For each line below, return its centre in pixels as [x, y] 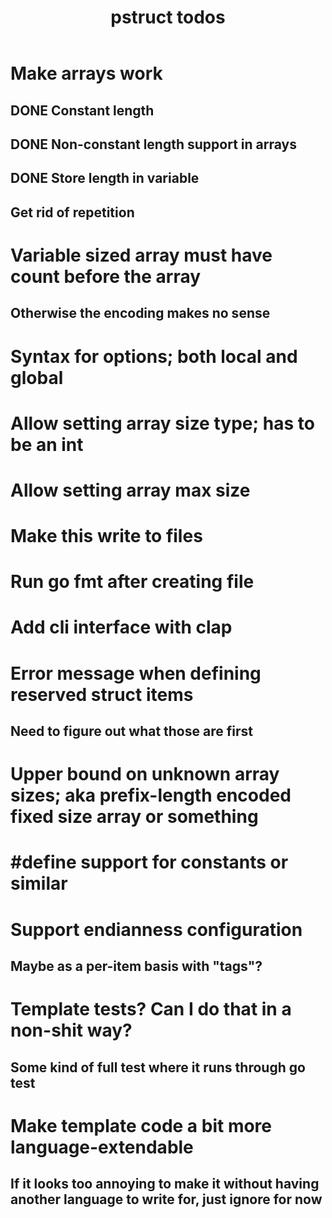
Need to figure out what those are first [131, 731]
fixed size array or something [134, 817]
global [37, 377]
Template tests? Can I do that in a [151, 1009]
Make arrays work [86, 73]
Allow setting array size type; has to [162, 423]
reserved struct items [102, 694]
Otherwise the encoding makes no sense [140, 313]
